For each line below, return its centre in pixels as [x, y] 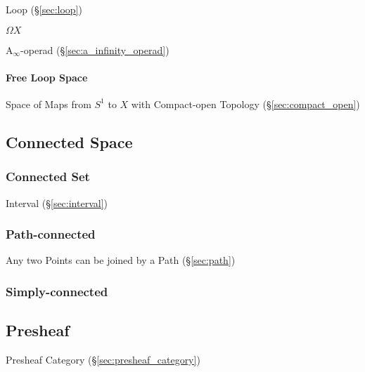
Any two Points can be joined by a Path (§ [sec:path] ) [121, 260]
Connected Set [48, 177]
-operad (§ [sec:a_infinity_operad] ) [95, 49]
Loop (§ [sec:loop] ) [44, 9]
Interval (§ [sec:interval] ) [57, 202]
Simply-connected [57, 291]
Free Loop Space [47, 77]
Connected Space [69, 141]
